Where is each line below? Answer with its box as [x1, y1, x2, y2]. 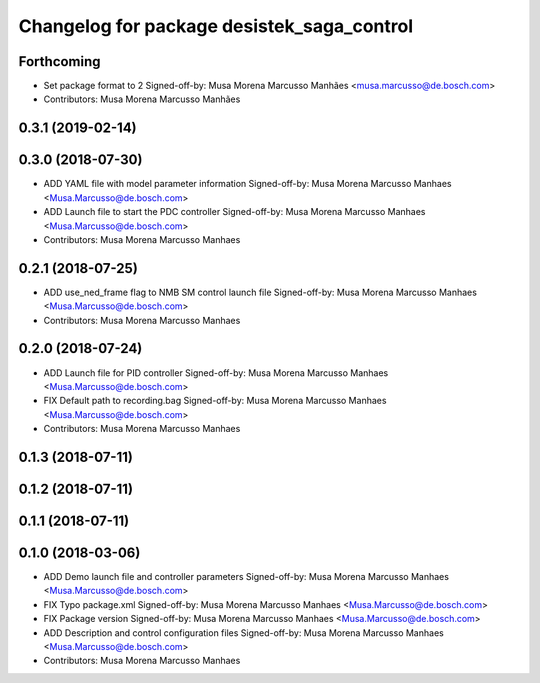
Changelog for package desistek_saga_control [18, 15, 414, 37]
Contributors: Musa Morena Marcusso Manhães [43, 93, 241, 105]
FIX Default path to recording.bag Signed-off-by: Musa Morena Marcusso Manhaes [43, 395, 387, 407]
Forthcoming [18, 53, 101, 70]
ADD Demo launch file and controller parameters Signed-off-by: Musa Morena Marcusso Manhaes [43, 571, 450, 583]
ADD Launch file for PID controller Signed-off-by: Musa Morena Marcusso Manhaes [43, 366, 389, 379]
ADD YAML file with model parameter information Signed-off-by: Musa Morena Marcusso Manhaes [43, 178, 452, 190]
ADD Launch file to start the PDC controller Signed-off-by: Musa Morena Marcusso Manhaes [43, 206, 426, 218]
